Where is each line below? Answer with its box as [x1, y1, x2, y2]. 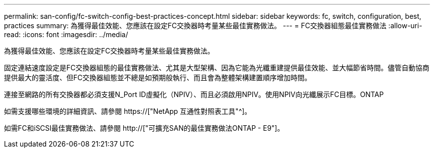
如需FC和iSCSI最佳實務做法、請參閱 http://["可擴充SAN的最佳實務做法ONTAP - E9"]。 [4, 124, 284, 132]
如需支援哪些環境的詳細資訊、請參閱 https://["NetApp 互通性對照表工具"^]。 [4, 107, 252, 115]
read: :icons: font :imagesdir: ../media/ [4, 30, 128, 39]
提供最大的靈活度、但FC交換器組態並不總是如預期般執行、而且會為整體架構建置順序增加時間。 [4, 73, 312, 82]
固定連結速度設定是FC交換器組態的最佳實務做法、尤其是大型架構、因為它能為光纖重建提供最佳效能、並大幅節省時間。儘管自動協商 [4, 63, 430, 72]
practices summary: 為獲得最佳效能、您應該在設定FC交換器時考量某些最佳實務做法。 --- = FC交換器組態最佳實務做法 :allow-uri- [4, 21, 423, 30]
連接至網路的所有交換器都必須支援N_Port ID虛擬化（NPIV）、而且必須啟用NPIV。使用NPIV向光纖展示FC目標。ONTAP [4, 90, 384, 99]
